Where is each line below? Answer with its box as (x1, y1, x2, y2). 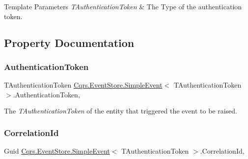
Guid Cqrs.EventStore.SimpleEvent (4, 146, 110, 156)
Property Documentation (4, 35, 135, 50)
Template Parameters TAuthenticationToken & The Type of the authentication (4, 1, 242, 11)
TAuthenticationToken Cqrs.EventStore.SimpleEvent (4, 80, 163, 90)
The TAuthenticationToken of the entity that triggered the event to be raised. (4, 106, 237, 116)
